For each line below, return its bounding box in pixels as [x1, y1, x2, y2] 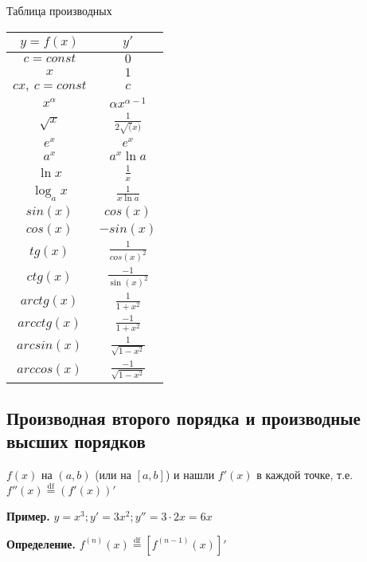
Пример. [6, 508, 50, 525]
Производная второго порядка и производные [6, 406, 361, 430]
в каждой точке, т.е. [256, 466, 353, 483]
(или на [95, 466, 131, 483]
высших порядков [6, 429, 146, 454]
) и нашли [165, 466, 215, 483]
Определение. [6, 535, 76, 552]
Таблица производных [6, 2, 112, 18]
